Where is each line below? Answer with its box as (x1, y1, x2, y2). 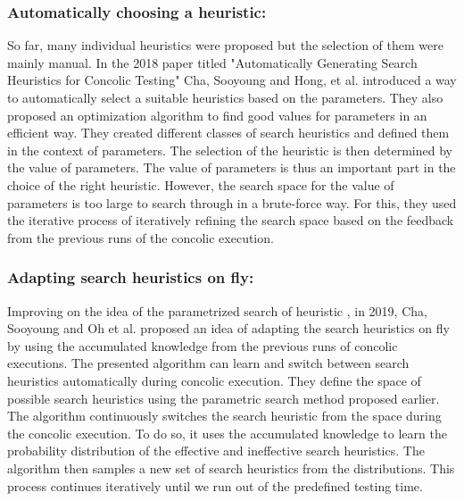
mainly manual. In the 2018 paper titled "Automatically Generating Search (7, 53, 418, 71)
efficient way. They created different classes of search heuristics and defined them (7, 123, 450, 142)
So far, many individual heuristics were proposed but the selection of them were (7, 36, 443, 54)
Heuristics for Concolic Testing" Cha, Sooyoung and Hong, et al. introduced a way (7, 71, 457, 89)
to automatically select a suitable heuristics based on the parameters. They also (7, 88, 443, 106)
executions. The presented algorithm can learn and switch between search (7, 354, 410, 372)
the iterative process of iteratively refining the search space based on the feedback (7, 211, 454, 230)
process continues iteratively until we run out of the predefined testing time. (7, 476, 423, 495)
